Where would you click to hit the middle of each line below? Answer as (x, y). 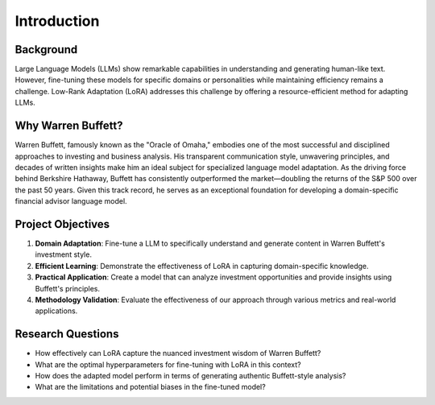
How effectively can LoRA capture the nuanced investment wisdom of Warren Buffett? (178, 353)
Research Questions (67, 334)
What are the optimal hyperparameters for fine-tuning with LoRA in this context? (168, 364)
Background (46, 50)
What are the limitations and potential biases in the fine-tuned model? (150, 387)
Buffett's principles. (68, 288)
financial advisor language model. (71, 201)
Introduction (57, 21)
